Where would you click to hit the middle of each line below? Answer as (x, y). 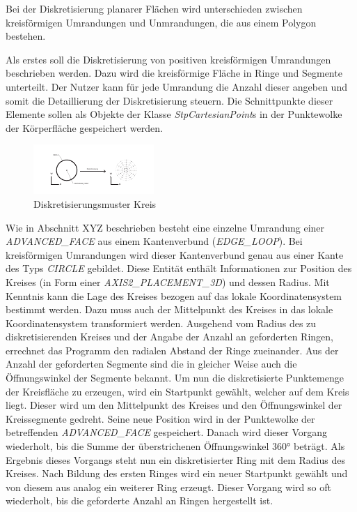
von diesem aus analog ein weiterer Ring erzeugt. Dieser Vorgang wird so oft (168, 487)
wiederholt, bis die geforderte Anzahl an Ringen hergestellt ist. (140, 500)
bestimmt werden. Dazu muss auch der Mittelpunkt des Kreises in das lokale (169, 309)
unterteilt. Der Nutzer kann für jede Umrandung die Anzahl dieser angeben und (176, 86)
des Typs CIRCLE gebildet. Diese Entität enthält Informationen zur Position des (179, 268)
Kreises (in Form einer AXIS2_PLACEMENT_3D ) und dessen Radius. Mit (168, 281)
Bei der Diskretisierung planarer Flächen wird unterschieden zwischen (154, 8)
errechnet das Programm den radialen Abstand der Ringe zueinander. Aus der (172, 350)
